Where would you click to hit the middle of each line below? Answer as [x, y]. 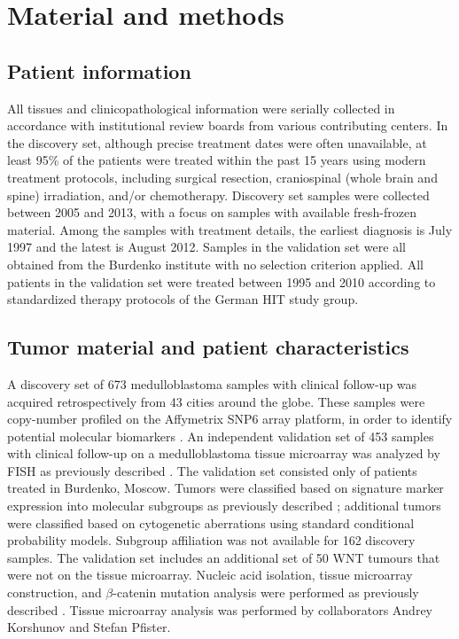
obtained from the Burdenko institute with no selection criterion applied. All [215, 264]
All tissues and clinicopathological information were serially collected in [201, 108]
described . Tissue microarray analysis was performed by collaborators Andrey [220, 609]
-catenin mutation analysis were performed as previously [266, 592]
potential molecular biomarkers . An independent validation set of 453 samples [221, 436]
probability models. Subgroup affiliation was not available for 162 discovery [211, 540]
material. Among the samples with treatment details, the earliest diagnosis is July [230, 229]
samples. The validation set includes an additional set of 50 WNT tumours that [224, 557]
